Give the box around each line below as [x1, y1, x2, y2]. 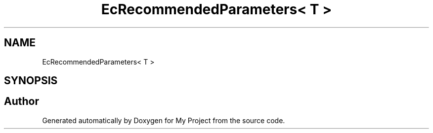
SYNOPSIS [4, 74, 58, 87]
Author [4, 95, 39, 108]
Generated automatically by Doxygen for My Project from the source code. [42, 116, 285, 125]
